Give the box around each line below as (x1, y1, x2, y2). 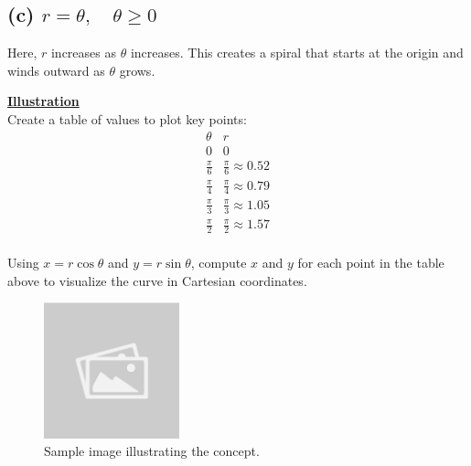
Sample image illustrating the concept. (44, 441, 260, 461)
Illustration (7, 91, 80, 111)
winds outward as (7, 60, 105, 79)
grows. (119, 60, 155, 79)
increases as (50, 43, 116, 62)
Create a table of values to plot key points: (7, 109, 247, 128)
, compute (190, 253, 247, 272)
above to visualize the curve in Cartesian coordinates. (7, 270, 307, 290)
